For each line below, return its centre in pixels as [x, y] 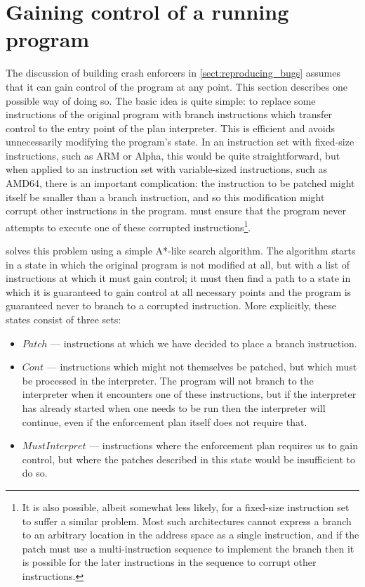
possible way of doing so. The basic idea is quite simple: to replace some [161, 100]
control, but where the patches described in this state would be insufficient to [188, 459]
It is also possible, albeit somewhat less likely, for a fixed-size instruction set [186, 507]
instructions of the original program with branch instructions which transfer [169, 114]
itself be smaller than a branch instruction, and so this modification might [165, 196]
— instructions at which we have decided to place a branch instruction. [204, 343]
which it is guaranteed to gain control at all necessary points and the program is [179, 291]
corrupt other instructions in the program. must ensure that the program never [176, 211]
